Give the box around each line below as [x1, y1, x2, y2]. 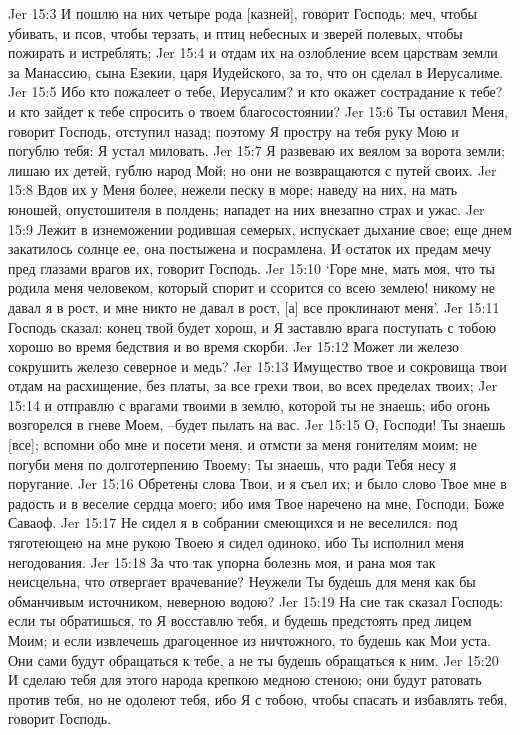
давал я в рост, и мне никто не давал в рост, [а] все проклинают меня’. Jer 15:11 [8, 296, 500, 317]
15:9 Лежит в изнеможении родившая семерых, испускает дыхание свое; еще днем [8, 218, 512, 239]
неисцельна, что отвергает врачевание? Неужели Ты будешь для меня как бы [8, 571, 476, 592]
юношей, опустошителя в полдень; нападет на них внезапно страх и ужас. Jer [8, 198, 485, 219]
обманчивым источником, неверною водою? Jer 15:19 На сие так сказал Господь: [8, 590, 504, 611]
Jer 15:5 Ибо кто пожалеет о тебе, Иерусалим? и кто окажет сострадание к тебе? [8, 81, 503, 102]
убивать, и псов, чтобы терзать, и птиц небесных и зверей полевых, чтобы [8, 22, 463, 43]
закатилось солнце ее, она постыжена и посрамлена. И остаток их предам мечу [8, 238, 492, 259]
